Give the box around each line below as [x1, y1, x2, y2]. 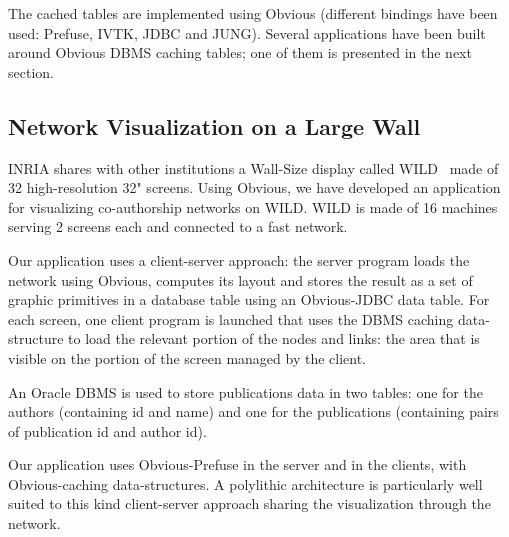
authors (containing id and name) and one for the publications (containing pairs [8, 401, 499, 422]
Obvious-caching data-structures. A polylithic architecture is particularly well [8, 473, 483, 494]
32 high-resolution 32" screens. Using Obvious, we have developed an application [8, 177, 501, 198]
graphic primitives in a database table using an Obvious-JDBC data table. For [8, 289, 490, 310]
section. [8, 61, 54, 82]
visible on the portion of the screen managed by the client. [8, 347, 367, 368]
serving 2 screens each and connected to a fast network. [8, 216, 348, 237]
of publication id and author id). [8, 420, 207, 441]
